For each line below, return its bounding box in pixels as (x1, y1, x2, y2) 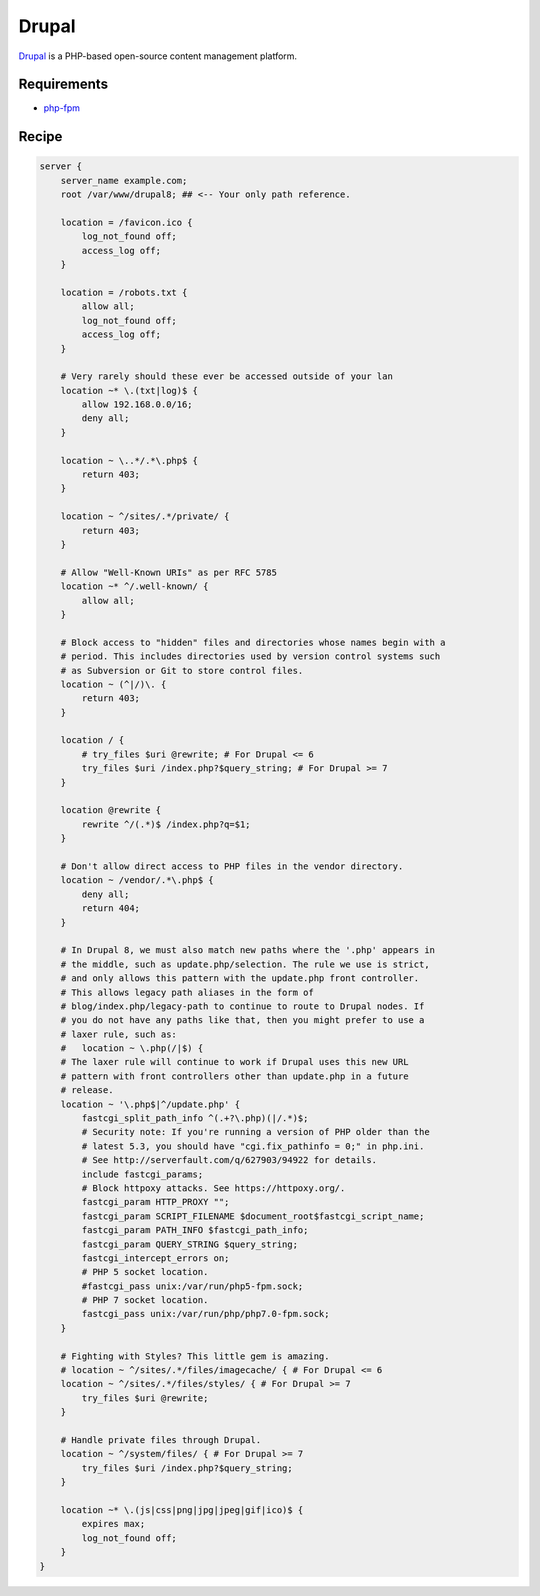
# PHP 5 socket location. (81, 1266, 209, 1278)
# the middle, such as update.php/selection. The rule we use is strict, (60, 958, 430, 970)
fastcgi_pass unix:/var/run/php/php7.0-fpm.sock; (81, 1308, 330, 1320)
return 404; (81, 903, 140, 914)
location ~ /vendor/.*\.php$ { (60, 875, 214, 886)
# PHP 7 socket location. (81, 1295, 209, 1306)
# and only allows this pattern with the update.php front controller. (60, 973, 420, 984)
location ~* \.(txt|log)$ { (60, 385, 199, 396)
